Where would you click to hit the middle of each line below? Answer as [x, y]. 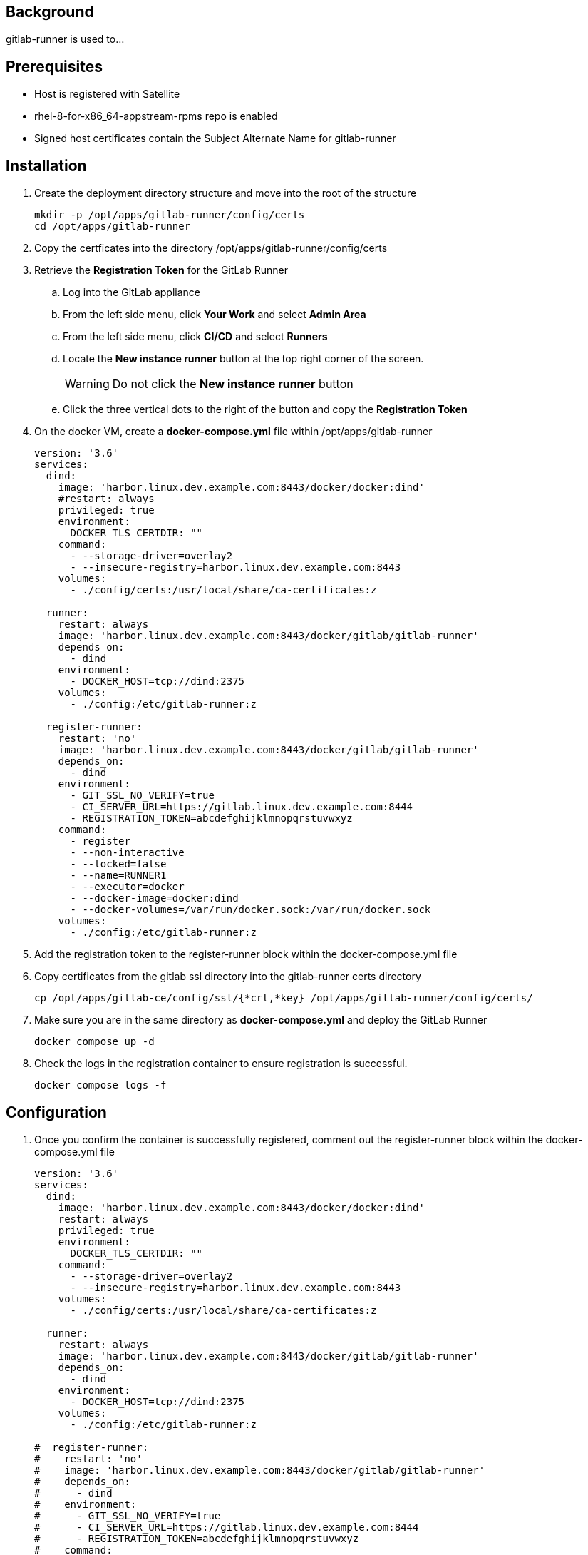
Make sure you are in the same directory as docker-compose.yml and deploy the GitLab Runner [261, 1020]
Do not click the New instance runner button [233, 384]
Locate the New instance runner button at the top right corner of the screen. [243, 359]
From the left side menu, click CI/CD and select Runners [195, 337]
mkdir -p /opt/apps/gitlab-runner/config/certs [170, 215]
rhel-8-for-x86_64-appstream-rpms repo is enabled [156, 116]
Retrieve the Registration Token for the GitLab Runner [161, 270]
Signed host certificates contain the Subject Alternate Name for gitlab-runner [215, 138]
